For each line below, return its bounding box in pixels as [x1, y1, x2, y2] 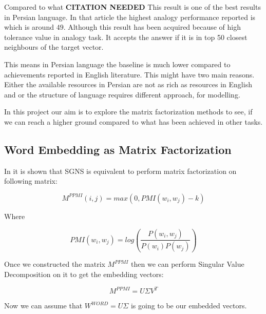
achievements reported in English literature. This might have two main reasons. [4, 69, 255, 80]
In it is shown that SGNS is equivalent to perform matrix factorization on [4, 165, 237, 176]
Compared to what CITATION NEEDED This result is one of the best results [4, 2, 261, 12]
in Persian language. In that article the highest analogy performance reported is [4, 11, 256, 22]
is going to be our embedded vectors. [130, 300, 247, 311]
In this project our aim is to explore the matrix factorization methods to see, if [4, 106, 253, 117]
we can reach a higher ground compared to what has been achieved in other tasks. [4, 116, 263, 127]
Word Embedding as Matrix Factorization [4, 141, 232, 157]
